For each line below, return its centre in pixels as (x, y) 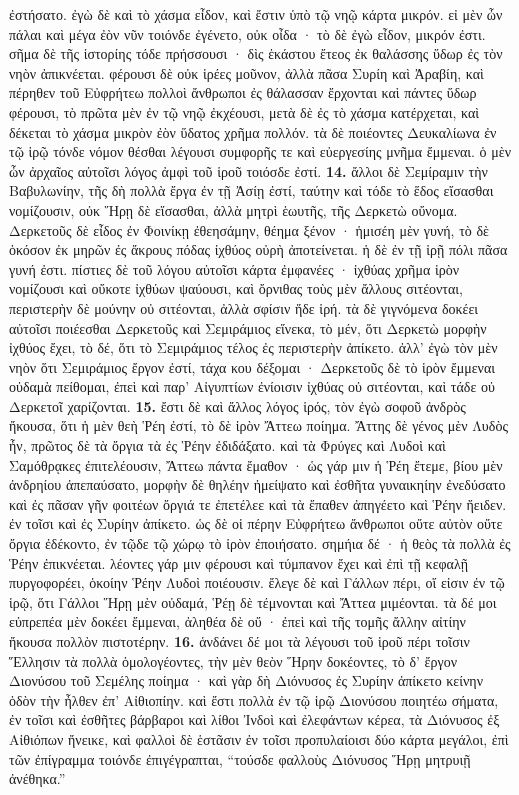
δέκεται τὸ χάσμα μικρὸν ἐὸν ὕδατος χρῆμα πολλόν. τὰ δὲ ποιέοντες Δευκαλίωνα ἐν (253, 131)
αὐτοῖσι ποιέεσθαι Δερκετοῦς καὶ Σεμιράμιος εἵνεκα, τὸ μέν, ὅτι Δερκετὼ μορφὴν (248, 327)
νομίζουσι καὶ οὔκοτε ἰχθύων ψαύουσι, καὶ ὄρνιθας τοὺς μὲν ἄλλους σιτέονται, (236, 288)
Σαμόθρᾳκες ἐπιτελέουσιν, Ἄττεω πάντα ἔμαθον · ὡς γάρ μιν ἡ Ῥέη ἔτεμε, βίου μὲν (256, 464)
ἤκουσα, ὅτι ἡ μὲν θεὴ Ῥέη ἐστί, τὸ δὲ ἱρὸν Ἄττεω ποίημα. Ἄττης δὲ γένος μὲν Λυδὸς (258, 425)
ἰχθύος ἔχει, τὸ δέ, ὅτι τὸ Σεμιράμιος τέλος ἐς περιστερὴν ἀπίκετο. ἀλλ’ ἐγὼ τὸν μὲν (253, 347)
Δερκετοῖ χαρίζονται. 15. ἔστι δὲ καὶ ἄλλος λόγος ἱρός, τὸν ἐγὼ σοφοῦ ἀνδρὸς (237, 405)
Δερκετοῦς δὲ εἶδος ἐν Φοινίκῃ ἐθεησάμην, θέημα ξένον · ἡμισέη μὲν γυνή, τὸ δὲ (249, 229)
